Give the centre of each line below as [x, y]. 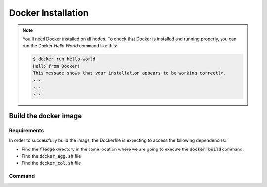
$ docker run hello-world [64, 59]
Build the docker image [45, 116]
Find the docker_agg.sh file [51, 156]
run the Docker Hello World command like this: [70, 46]
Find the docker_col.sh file [51, 163]
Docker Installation [49, 13]
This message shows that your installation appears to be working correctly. [129, 73]
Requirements [26, 130]
